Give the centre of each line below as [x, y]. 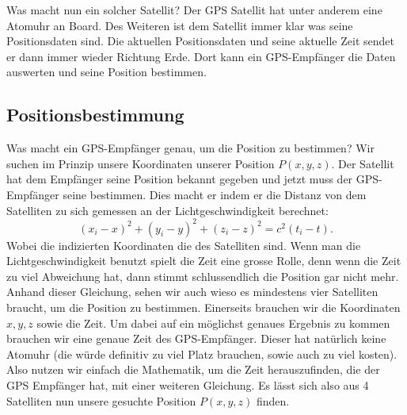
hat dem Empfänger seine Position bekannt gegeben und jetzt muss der [180, 179]
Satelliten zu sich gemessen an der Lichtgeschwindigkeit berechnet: [167, 210]
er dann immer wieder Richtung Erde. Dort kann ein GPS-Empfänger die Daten [201, 56]
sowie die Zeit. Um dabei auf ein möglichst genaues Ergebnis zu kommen [213, 323]
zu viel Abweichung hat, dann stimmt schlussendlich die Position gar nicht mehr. [203, 276]
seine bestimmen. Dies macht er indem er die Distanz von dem [215, 194]
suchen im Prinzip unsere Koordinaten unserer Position [141, 163]
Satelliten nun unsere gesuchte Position [101, 400]
